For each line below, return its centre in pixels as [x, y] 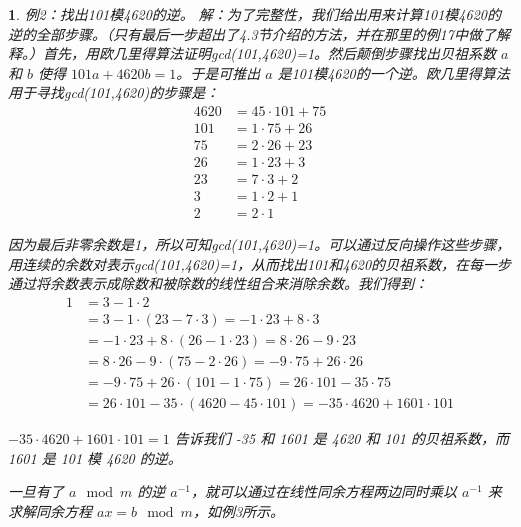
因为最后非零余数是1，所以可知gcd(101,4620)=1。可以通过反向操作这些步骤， [259, 244]
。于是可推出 [218, 72]
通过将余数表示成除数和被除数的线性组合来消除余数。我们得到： [218, 283]
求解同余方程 [50, 510]
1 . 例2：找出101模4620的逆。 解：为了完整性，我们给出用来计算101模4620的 [254, 14]
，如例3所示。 [238, 510]
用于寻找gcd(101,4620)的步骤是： [114, 92]
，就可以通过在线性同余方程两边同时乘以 [323, 491]
